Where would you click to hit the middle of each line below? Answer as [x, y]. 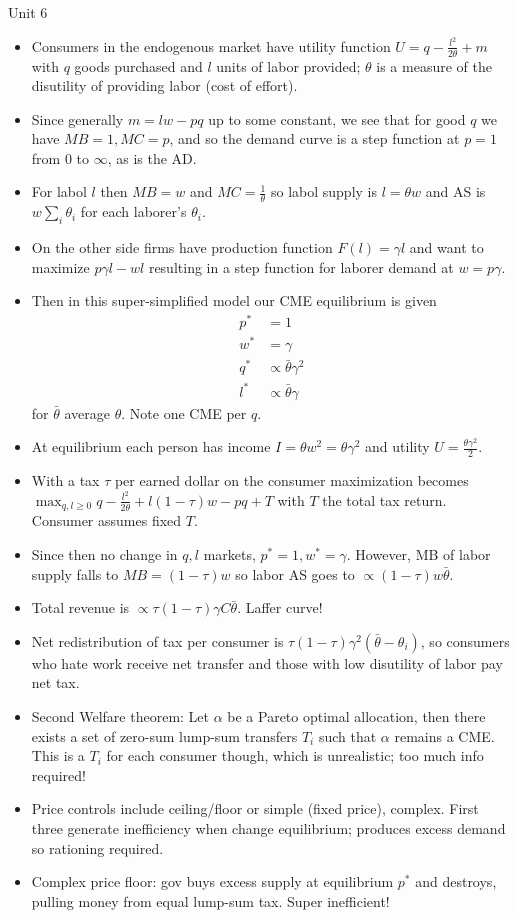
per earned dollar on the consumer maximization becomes [291, 480]
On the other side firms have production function [182, 247]
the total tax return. [384, 499]
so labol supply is [323, 191]
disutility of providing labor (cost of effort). [164, 85]
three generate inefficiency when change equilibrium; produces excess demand [268, 827]
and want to [446, 247]
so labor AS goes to [295, 573]
